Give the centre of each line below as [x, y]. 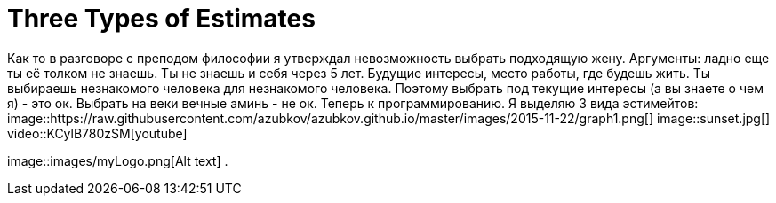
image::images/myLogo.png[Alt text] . [118, 160]
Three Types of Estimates [161, 19]
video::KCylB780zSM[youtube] [97, 133]
